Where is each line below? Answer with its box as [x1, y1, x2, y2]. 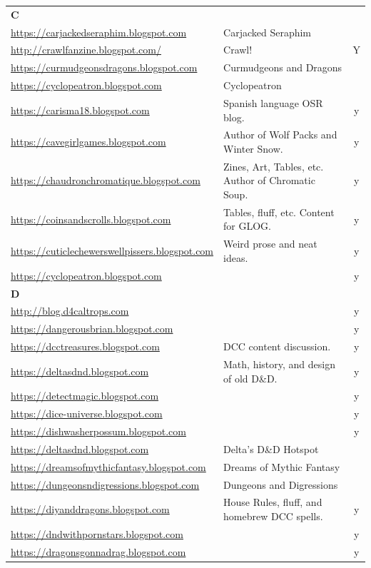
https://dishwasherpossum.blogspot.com [11, 424, 186, 439]
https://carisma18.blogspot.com [11, 102, 150, 117]
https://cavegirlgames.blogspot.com [11, 134, 166, 149]
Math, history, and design [223, 356, 335, 371]
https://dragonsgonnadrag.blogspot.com [11, 544, 186, 559]
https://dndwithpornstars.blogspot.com [11, 526, 183, 541]
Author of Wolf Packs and [223, 127, 337, 142]
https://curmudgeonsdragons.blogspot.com [11, 60, 198, 75]
